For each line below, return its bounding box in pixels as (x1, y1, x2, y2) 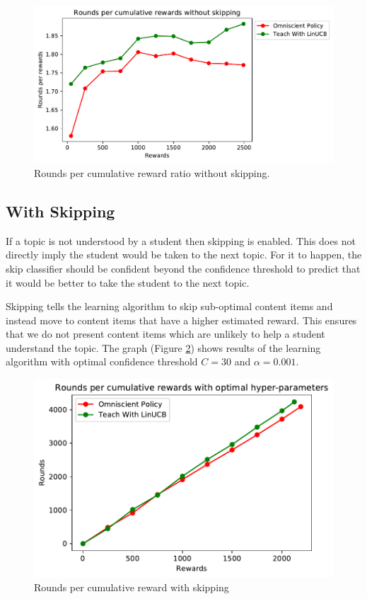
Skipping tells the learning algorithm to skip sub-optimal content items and (6, 299, 333, 314)
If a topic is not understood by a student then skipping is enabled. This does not (6, 233, 356, 248)
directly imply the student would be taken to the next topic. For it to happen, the (6, 247, 362, 262)
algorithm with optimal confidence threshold (6, 354, 198, 369)
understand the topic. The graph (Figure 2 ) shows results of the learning (6, 340, 321, 355)
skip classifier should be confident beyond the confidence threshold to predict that (6, 261, 361, 275)
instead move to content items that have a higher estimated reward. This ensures (6, 312, 357, 327)
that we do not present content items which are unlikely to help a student (6, 326, 325, 341)
